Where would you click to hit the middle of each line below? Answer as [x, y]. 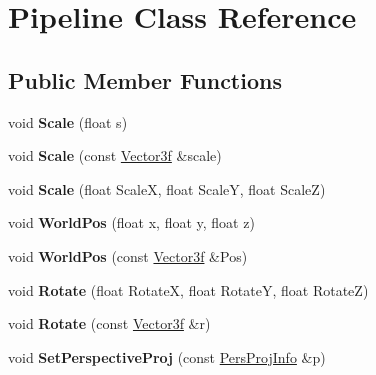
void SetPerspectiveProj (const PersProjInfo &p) [167, 356]
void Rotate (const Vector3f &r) [109, 323]
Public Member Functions [145, 79]
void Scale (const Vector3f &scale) [115, 155]
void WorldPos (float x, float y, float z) [131, 222]
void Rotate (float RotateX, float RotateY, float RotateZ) [188, 289]
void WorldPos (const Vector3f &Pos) [128, 255]
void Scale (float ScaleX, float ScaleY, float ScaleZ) [167, 188]
